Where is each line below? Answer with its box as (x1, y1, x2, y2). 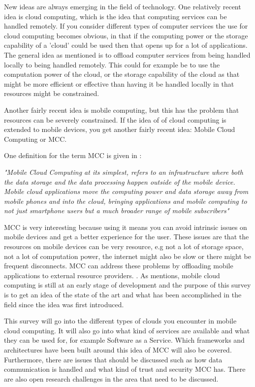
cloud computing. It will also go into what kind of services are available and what (4, 325, 250, 335)
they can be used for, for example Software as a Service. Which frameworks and (4, 335, 245, 345)
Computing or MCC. (4, 133, 67, 144)
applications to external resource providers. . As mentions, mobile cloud (4, 270, 220, 280)
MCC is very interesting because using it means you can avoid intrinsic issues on (4, 222, 247, 232)
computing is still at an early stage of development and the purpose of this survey (4, 280, 251, 290)
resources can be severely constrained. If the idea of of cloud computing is (4, 114, 226, 125)
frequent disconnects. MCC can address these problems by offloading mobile (4, 260, 233, 271)
